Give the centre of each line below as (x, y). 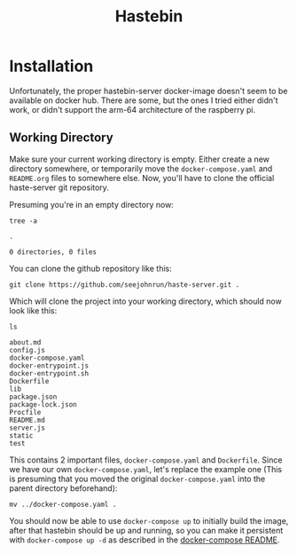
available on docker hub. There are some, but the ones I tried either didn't (144, 100)
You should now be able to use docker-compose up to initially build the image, (149, 520)
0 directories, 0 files (53, 252)
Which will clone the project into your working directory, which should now (145, 301)
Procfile (25, 412)
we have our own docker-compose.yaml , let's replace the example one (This (146, 469)
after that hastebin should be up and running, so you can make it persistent (146, 530)
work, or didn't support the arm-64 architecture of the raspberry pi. (133, 109)
